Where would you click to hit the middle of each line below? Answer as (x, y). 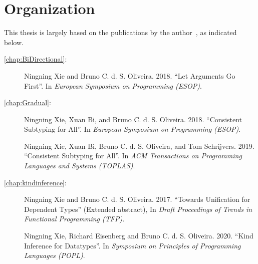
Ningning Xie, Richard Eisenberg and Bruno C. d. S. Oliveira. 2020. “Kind (139, 236)
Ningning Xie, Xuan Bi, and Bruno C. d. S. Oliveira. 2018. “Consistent (133, 119)
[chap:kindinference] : (35, 182)
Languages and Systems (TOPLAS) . (80, 166)
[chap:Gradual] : (28, 102)
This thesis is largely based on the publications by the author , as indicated (120, 32)
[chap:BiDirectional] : (36, 59)
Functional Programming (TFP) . (74, 219)
